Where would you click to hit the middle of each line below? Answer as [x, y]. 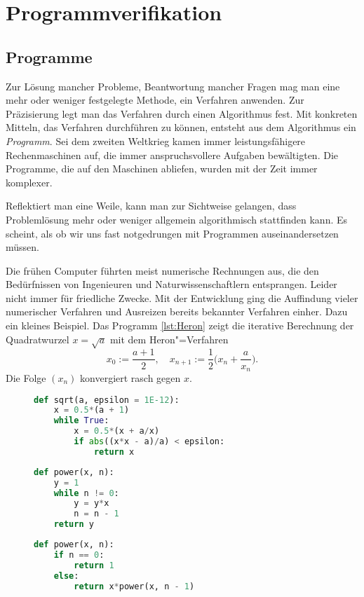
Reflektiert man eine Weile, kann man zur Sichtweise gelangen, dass [151, 206]
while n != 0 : [86, 493]
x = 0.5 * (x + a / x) [117, 431]
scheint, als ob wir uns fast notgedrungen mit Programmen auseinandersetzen [172, 233]
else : [66, 576]
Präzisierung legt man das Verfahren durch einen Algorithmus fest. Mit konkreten [182, 113]
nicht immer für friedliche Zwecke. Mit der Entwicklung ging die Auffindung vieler [182, 297]
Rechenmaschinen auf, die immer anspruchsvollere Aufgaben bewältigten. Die [172, 155]
